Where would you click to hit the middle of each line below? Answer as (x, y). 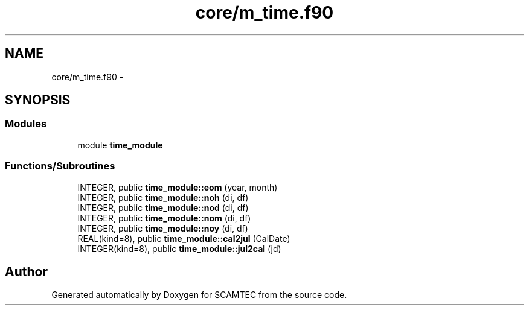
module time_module (120, 145)
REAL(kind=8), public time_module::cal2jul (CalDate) (184, 238)
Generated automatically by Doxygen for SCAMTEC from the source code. (199, 295)
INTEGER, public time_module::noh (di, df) (163, 197)
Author (26, 271)
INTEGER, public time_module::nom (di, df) (164, 218)
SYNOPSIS (38, 100)
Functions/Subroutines (60, 166)
